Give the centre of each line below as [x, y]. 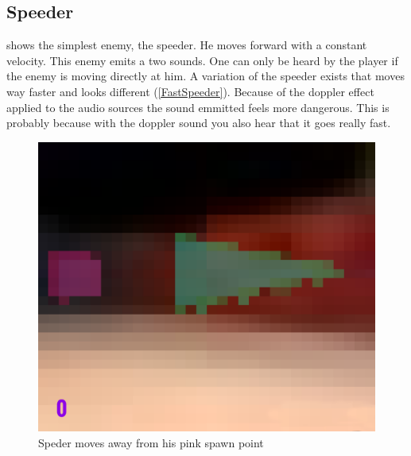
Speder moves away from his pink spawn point [151, 442]
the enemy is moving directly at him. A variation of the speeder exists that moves [205, 76]
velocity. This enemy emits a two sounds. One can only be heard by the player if [202, 60]
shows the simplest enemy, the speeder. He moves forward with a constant [187, 45]
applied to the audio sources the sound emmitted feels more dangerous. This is [198, 107]
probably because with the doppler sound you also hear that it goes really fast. [199, 123]
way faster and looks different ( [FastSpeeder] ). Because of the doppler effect [190, 91]
